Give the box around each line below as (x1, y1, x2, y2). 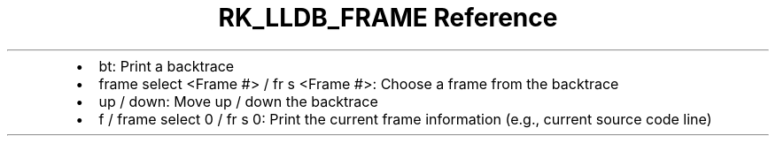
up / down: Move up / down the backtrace (98, 92, 378, 110)
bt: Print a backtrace (98, 56, 235, 75)
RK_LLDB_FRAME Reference (218, 3, 558, 33)
